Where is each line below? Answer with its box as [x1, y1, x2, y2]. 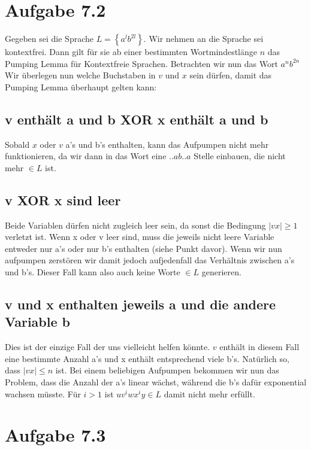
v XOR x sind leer [5, 190, 121, 209]
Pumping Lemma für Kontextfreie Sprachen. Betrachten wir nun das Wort [5, 57, 278, 69]
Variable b [5, 312, 71, 331]
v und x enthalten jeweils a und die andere [5, 295, 276, 314]
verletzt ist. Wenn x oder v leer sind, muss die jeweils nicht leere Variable [5, 230, 274, 243]
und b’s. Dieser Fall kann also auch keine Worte [5, 266, 180, 278]
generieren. [201, 266, 241, 278]
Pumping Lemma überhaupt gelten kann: [5, 80, 157, 93]
